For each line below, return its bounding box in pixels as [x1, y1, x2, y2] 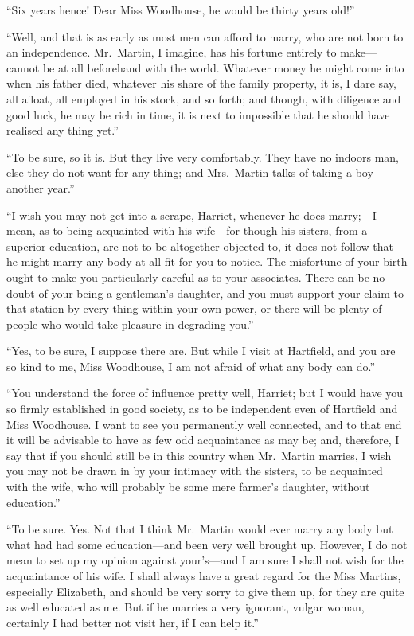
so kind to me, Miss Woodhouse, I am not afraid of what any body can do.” [6, 357, 376, 374]
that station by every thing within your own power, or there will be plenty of [6, 300, 382, 317]
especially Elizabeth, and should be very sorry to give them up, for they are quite [6, 583, 404, 599]
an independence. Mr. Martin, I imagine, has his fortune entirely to [6, 44, 337, 60]
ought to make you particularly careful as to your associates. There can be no [6, 268, 385, 285]
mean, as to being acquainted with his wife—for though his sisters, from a [6, 222, 368, 239]
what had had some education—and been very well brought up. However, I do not [6, 536, 408, 552]
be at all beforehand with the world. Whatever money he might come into [42, 59, 404, 76]
